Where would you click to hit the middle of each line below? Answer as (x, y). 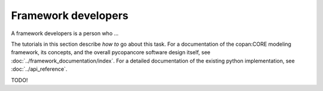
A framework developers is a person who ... (65, 33)
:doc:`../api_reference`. (39, 69)
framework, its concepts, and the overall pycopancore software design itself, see (111, 52)
